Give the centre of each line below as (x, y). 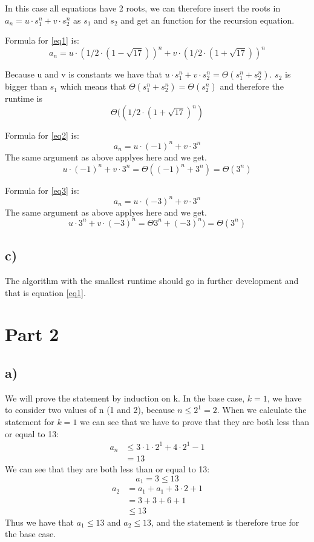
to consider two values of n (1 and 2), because (90, 410)
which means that (93, 86)
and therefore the (252, 86)
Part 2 (32, 334)
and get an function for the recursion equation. (208, 20)
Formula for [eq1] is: (42, 40)
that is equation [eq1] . (45, 292)
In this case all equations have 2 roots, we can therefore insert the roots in (143, 8)
